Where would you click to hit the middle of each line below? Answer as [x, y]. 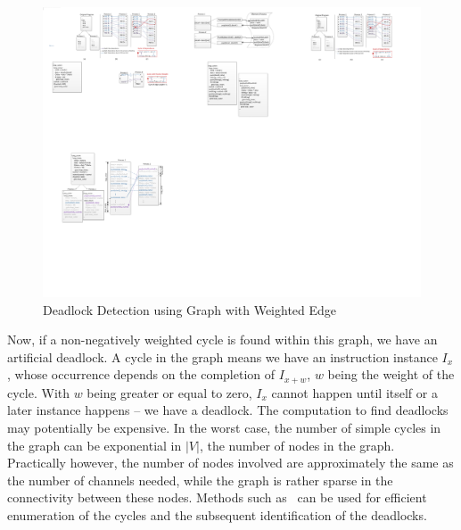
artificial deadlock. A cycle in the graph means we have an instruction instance [222, 356]
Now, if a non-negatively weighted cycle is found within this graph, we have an [222, 340]
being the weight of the [391, 374]
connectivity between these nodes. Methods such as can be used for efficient [217, 497]
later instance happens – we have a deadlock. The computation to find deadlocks [228, 410]
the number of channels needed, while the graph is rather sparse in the [200, 480]
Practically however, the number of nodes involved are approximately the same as [230, 463]
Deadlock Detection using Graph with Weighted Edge [190, 309]
